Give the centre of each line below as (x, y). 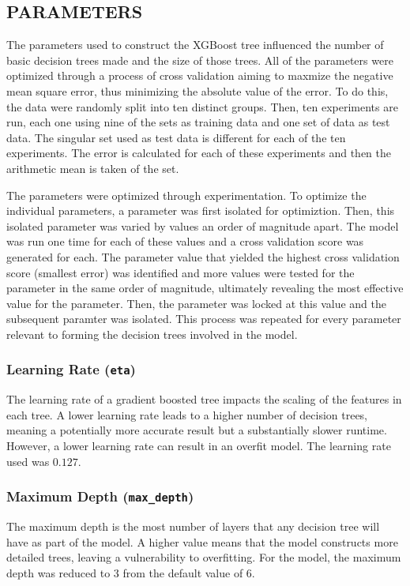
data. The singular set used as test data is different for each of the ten (176, 137)
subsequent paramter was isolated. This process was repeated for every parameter (204, 319)
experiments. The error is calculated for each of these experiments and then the (199, 153)
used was (28, 461)
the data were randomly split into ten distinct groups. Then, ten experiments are (202, 106)
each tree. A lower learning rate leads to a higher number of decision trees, (187, 414)
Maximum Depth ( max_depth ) (100, 496)
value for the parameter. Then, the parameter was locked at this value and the (196, 303)
